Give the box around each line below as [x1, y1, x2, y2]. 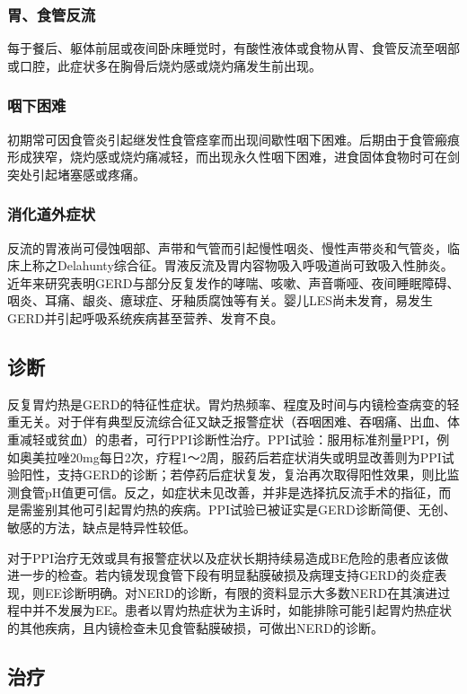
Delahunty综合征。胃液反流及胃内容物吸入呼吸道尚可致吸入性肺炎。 [57, 256, 454, 275]
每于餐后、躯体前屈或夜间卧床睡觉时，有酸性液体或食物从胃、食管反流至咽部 [7, 39, 460, 57]
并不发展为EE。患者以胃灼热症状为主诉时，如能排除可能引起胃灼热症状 [31, 601, 453, 619]
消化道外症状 [7, 203, 96, 225]
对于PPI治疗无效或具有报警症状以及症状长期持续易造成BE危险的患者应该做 [7, 548, 449, 567]
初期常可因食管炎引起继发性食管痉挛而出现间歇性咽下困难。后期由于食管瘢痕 [7, 129, 460, 148]
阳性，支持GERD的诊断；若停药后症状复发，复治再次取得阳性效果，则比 [19, 465, 447, 484]
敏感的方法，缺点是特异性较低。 [7, 517, 196, 536]
